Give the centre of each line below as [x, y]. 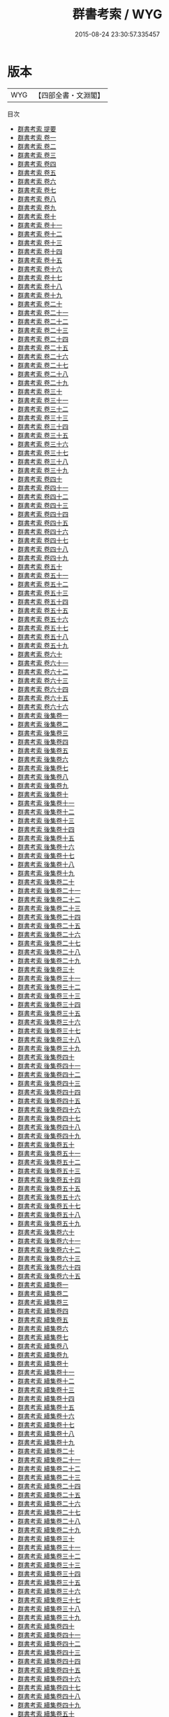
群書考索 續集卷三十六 [49, 1591]
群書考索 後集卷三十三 [49, 995]
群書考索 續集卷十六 [46, 1416]
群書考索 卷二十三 [43, 330]
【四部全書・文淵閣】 [69, 95]
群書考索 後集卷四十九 [49, 1136]
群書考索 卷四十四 [43, 514]
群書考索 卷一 [37, 137]
